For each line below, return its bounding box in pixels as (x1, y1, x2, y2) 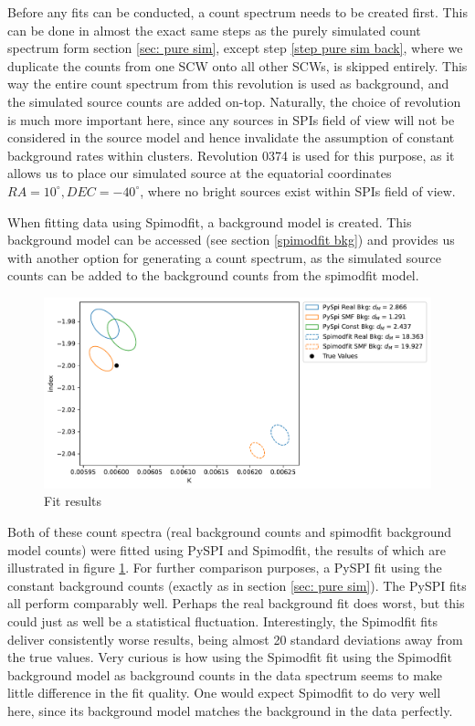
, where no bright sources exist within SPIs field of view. (140, 181, 456, 200)
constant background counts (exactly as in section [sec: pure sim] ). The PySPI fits (7, 575, 467, 594)
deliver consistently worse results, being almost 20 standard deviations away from (7, 629, 463, 648)
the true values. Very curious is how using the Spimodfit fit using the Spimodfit (7, 647, 453, 667)
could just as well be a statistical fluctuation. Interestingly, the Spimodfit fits (7, 611, 438, 630)
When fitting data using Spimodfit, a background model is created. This (7, 212, 412, 231)
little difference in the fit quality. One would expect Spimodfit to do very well (7, 683, 441, 702)
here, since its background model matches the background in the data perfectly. (7, 700, 453, 720)
